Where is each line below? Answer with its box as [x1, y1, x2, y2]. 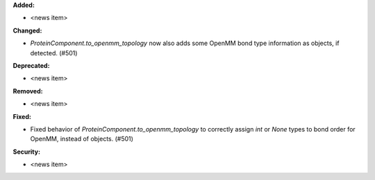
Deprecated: [12, 61, 50, 69]
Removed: [12, 87, 43, 95]
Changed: [12, 26, 42, 35]
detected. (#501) [30, 48, 78, 57]
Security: [12, 147, 41, 156]
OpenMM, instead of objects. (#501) [30, 135, 133, 143]
